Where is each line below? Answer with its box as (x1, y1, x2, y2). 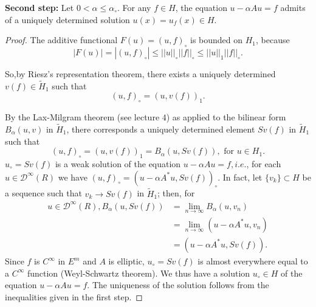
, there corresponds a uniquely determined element (66, 123, 255, 135)
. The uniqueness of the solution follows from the (87, 278, 269, 291)
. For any (117, 1, 151, 13)
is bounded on (190, 33, 243, 46)
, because (256, 33, 290, 46)
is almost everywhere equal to (197, 255, 308, 267)
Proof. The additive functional (5, 33, 118, 46)
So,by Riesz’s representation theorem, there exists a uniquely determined (5, 67, 276, 80)
